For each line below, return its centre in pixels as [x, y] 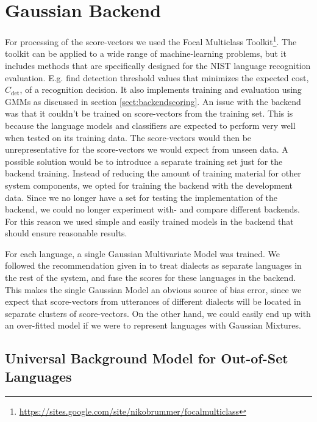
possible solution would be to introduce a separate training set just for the [144, 161]
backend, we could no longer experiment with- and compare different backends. [152, 209]
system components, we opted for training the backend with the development [149, 185]
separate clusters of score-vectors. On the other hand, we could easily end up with [158, 313]
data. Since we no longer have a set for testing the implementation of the [141, 197]
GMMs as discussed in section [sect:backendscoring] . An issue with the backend [153, 101]
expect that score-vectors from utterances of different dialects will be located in [153, 301]
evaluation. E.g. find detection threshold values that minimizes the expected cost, [157, 77]
